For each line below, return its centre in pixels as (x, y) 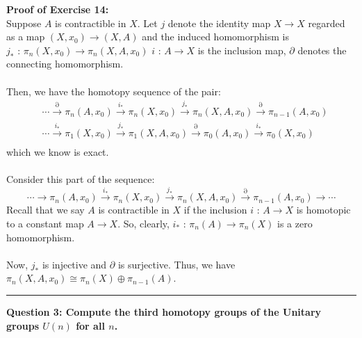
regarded (327, 23)
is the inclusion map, (242, 50)
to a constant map (45, 224)
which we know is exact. (58, 151)
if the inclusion (215, 210)
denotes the (322, 50)
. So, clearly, (143, 224)
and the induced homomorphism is (215, 37)
